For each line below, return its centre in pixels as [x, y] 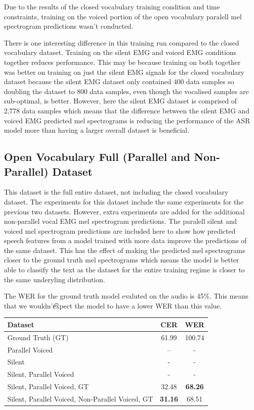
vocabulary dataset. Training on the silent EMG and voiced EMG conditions [120, 52]
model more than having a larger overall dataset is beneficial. [97, 130]
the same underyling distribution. [55, 279]
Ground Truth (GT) [38, 337]
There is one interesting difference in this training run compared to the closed [122, 42]
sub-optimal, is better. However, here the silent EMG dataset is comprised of [121, 101]
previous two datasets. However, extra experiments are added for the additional [125, 211]
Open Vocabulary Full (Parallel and [97, 157]
